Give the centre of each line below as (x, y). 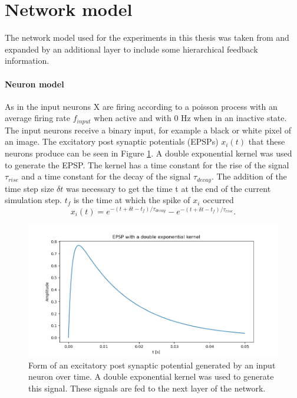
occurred (218, 200)
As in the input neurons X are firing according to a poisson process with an (141, 106)
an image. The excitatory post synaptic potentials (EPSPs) (112, 141)
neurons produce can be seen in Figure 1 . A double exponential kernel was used (148, 153)
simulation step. (33, 200)
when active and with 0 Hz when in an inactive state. (190, 118)
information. (27, 61)
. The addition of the (249, 176)
